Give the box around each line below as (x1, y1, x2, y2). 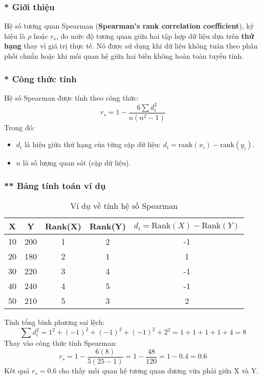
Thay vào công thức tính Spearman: (4, 338, 117, 348)
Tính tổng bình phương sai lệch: (4, 317, 105, 327)
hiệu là (4, 30, 26, 41)
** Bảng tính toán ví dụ (4, 179, 106, 192)
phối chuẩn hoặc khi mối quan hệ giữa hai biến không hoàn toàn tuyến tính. (4, 51, 244, 61)
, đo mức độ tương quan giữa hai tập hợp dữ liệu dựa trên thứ (56, 30, 254, 41)
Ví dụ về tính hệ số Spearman (70, 200, 178, 212)
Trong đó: (4, 122, 35, 132)
